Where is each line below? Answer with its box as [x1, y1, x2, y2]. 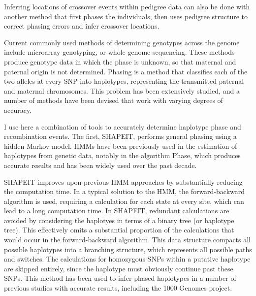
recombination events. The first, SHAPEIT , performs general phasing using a [4, 131, 237, 141]
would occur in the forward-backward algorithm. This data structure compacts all [4, 234, 251, 245]
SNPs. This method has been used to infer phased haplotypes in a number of [4, 273, 236, 283]
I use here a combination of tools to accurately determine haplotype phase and [4, 121, 241, 132]
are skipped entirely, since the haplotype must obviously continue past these [4, 263, 233, 273]
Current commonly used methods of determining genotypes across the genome [4, 37, 240, 47]
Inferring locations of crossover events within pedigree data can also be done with [4, 1, 250, 11]
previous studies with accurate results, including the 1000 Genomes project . [4, 283, 232, 293]
